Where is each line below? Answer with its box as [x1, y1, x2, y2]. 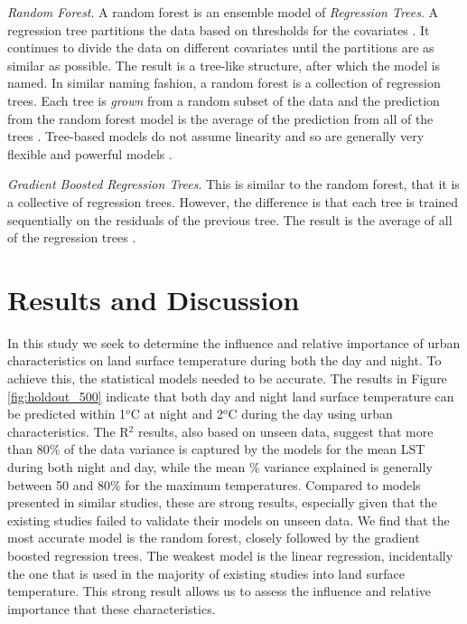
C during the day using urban [228, 404, 393, 423]
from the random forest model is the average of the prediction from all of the [7, 109, 434, 128]
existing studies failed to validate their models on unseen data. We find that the [7, 510, 450, 529]
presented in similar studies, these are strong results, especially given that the [7, 493, 437, 512]
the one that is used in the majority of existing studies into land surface [7, 563, 405, 582]
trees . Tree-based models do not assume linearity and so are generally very [7, 127, 425, 146]
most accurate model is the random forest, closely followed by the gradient [7, 528, 420, 547]
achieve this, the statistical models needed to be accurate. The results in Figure [7, 369, 447, 388]
